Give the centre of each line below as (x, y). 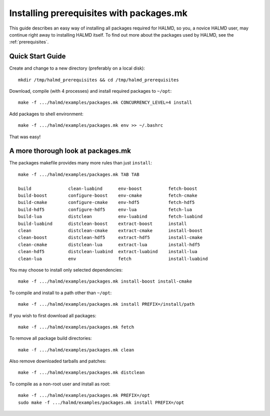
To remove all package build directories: (50, 338)
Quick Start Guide (37, 56)
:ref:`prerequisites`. (29, 42)
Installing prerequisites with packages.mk (98, 13)
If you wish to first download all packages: (53, 315)
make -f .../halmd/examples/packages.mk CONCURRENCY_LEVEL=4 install (105, 102)
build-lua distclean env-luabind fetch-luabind (110, 217)
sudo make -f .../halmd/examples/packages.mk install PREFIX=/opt (101, 402)
